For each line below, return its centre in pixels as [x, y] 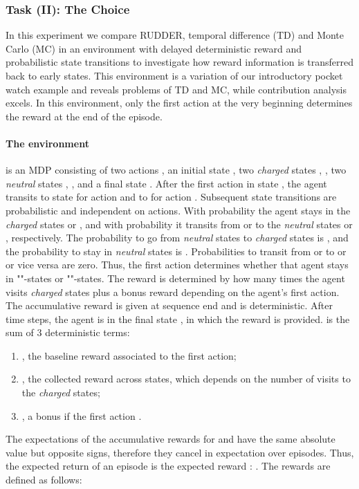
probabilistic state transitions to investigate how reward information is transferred [179, 62]
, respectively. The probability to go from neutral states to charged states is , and [177, 238]
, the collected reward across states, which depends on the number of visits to [186, 379]
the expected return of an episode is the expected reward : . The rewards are [168, 466]
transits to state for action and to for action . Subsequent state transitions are [171, 197]
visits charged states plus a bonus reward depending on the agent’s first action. [173, 292]
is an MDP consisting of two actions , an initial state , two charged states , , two [176, 170]
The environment [47, 143]
